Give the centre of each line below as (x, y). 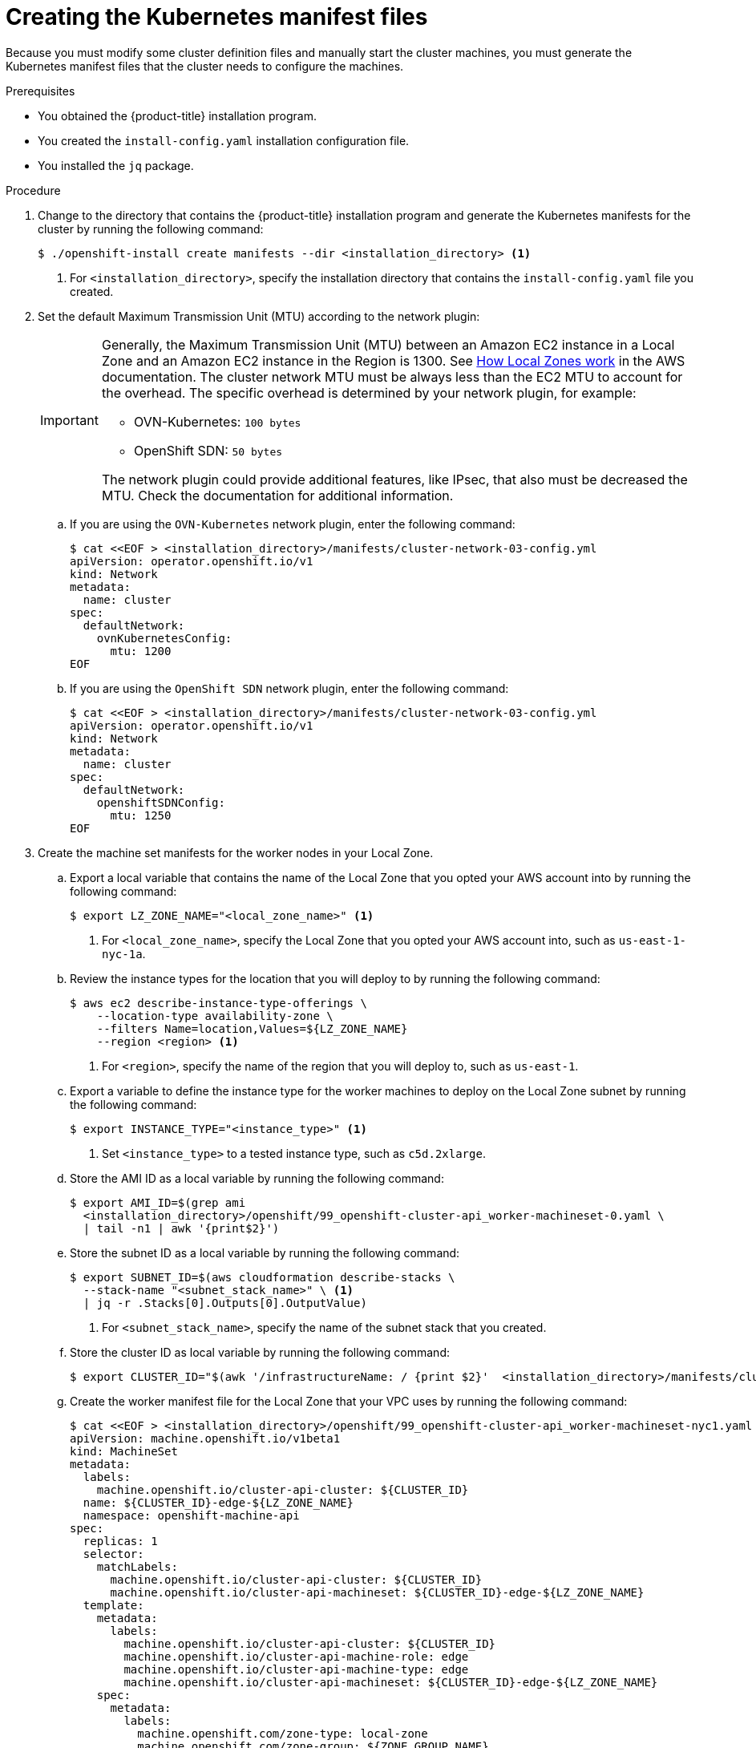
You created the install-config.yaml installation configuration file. (224, 140)
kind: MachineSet (124, 1451)
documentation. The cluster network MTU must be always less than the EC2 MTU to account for (392, 376)
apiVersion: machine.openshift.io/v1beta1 (205, 1438)
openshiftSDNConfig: (161, 802)
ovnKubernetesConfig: (164, 638)
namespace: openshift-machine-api (191, 1515)
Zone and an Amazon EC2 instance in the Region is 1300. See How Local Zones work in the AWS (393, 360)
